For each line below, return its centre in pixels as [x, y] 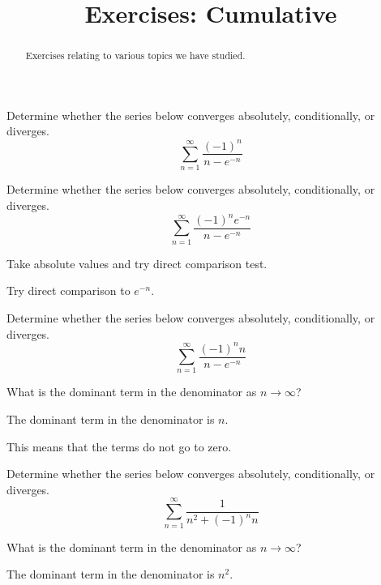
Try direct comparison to [68, 290]
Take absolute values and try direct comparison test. [137, 263]
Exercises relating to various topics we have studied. [135, 56]
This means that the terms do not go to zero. [119, 446]
